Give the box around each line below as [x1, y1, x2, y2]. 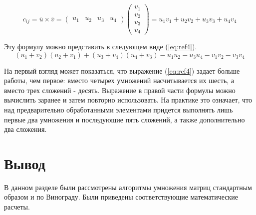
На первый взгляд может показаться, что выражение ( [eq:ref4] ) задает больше [4, 65, 240, 76]
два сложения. [4, 124, 47, 134]
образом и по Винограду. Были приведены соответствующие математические [4, 192, 239, 202]
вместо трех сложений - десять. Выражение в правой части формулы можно [4, 85, 236, 95]
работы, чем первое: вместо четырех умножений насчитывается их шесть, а [4, 75, 235, 86]
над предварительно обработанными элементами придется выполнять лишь [4, 104, 233, 114]
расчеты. [4, 202, 30, 212]
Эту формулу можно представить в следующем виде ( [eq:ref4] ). [4, 41, 197, 51]
